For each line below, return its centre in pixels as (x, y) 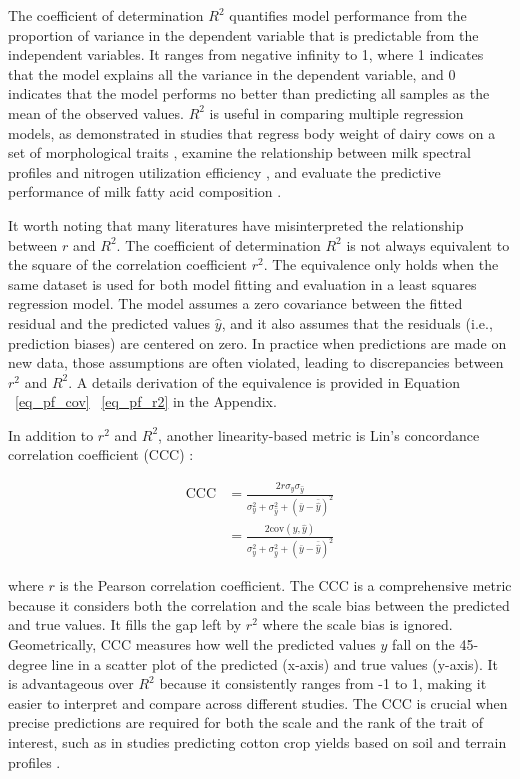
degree (27, 663)
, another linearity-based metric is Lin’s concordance (319, 434)
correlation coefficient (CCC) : (101, 454)
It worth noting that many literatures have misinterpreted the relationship (236, 224)
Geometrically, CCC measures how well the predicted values (192, 644)
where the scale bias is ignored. (357, 624)
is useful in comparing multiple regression (336, 112)
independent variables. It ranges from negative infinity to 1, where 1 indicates (246, 54)
